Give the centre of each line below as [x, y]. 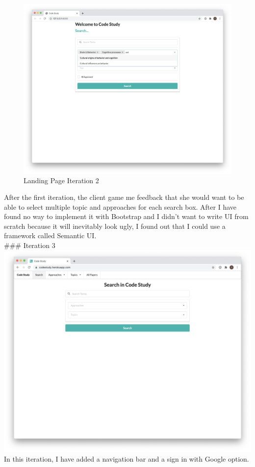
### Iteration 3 [30, 245]
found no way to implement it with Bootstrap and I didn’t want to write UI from [126, 216]
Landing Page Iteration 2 [61, 180]
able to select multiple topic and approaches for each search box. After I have [120, 206]
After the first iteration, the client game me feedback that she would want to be [124, 197]
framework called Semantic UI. [50, 235]
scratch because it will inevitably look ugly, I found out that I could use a [115, 226]
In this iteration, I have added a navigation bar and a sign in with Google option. [127, 459]
